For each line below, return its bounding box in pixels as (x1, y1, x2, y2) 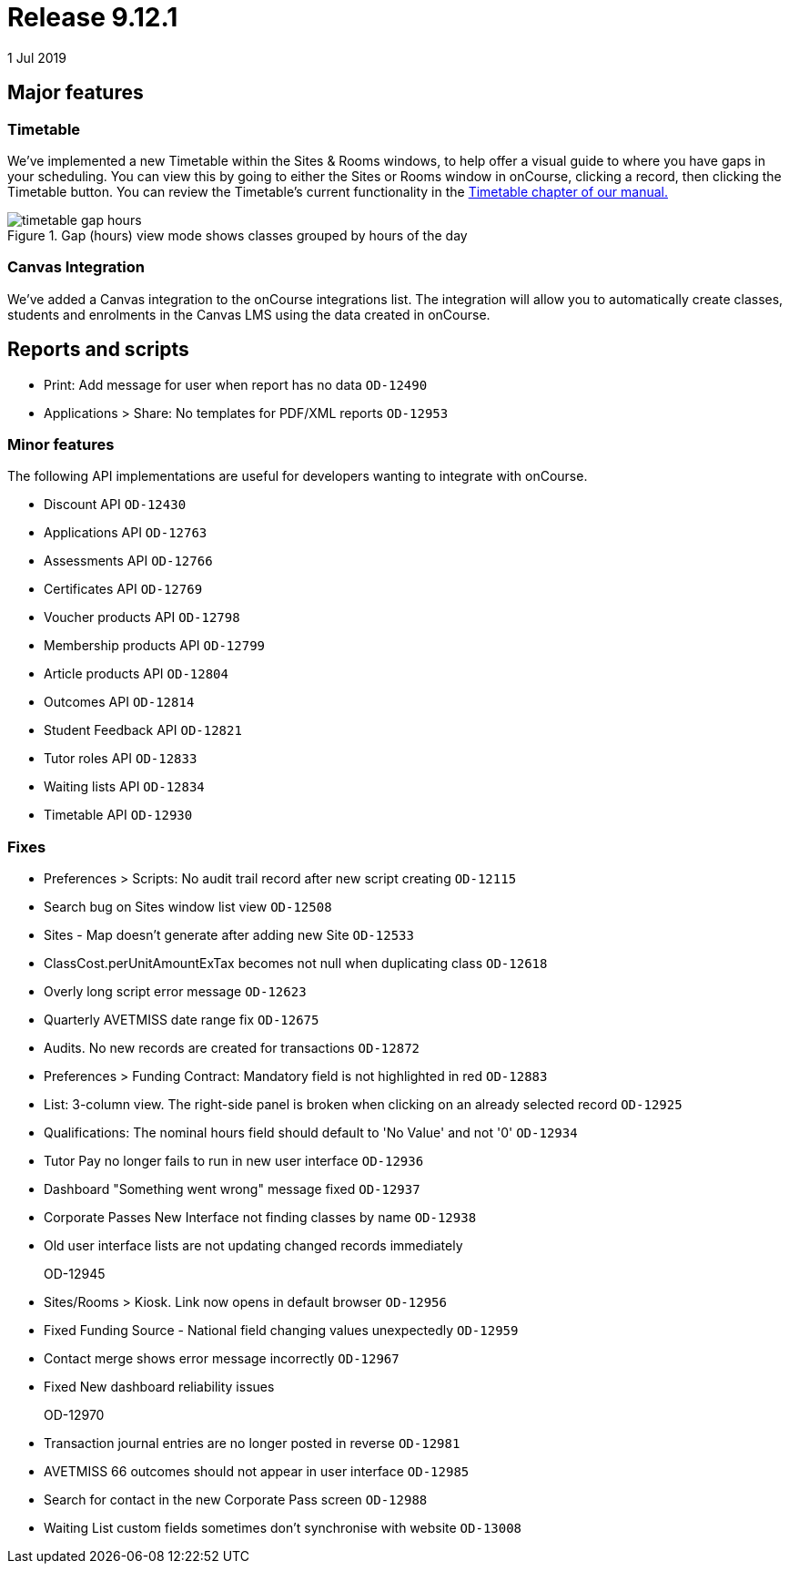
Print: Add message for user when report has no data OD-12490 (44, 376, 428, 393)
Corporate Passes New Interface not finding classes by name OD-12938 (44, 1209, 477, 1226)
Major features (7, 81, 144, 105)
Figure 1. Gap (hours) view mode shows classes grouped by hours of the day (7, 227, 468, 243)
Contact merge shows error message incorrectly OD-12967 (44, 1351, 400, 1367)
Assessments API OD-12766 (44, 553, 213, 569)
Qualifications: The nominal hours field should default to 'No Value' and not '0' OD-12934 (44, 1125, 578, 1141)
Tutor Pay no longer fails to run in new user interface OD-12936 (44, 1153, 424, 1169)
